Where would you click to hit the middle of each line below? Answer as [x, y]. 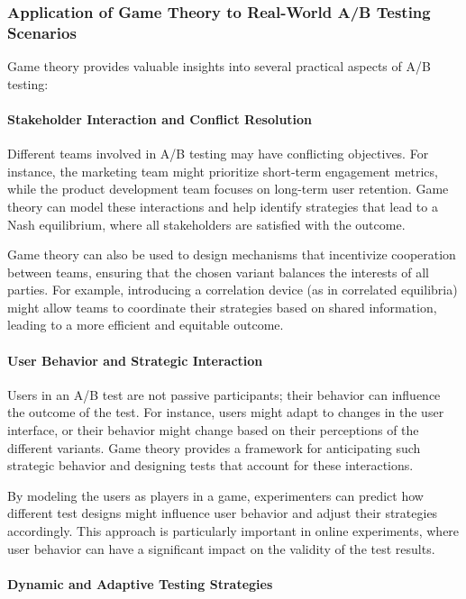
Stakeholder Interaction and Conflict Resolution [160, 118]
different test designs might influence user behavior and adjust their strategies [223, 513]
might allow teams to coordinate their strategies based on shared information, [222, 307]
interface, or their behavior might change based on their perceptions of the [213, 430]
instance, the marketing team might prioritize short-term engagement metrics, [223, 171]
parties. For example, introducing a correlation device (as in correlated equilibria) [233, 290]
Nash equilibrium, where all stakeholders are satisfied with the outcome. [206, 224]
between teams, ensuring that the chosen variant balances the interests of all [218, 272]
